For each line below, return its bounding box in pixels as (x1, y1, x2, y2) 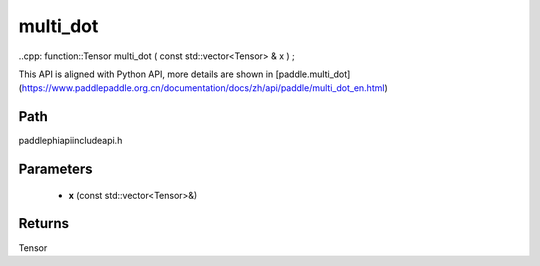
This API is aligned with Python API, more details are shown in (18, 68, 274, 80)
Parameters (18, 161, 93, 178)
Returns (18, 215, 70, 232)
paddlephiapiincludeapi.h (18, 135, 123, 147)
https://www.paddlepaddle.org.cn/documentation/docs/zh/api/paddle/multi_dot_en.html (21, 82, 385, 94)
